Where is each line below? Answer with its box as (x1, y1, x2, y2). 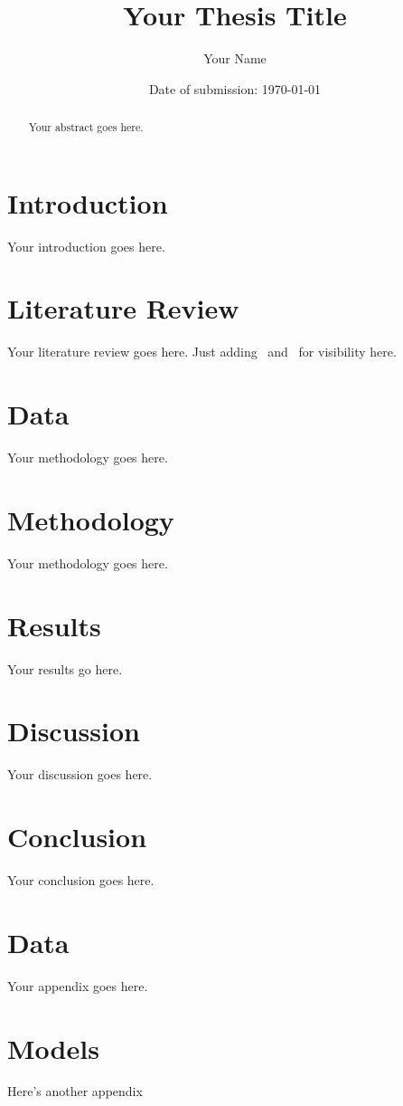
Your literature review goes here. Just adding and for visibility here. (7, 342, 397, 361)
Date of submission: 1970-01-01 (148, 79, 322, 98)
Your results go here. (7, 659, 123, 678)
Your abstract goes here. (28, 119, 144, 135)
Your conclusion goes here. (7, 871, 155, 890)
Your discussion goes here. (7, 765, 153, 784)
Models (7, 1029, 99, 1066)
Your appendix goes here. (7, 976, 148, 995)
